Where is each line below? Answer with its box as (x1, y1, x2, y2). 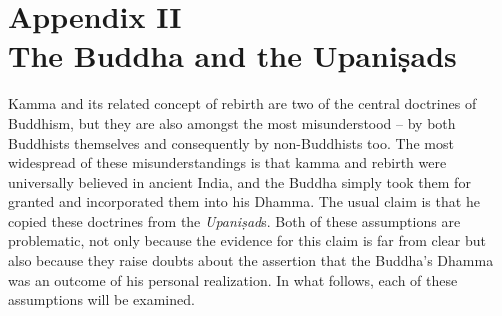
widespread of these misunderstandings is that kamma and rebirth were (8, 152, 447, 173)
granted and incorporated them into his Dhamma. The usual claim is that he (8, 191, 480, 212)
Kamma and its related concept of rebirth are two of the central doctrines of (8, 93, 477, 114)
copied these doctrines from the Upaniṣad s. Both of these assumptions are (8, 210, 461, 231)
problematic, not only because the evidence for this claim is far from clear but (8, 230, 486, 251)
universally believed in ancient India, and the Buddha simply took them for (8, 171, 471, 192)
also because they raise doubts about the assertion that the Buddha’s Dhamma (8, 250, 494, 271)
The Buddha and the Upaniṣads (8, 35, 457, 76)
